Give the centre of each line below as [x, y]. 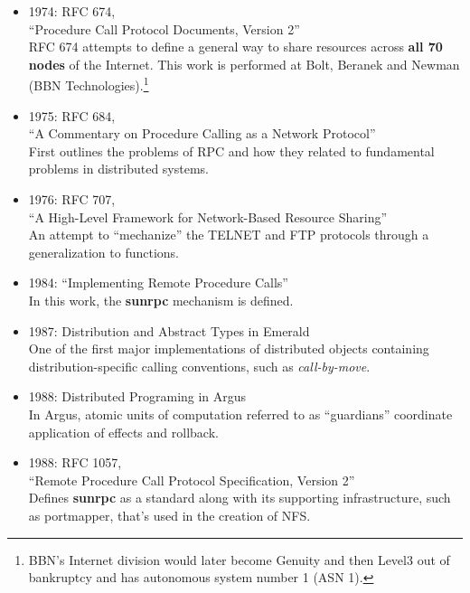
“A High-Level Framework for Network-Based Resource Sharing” [208, 216]
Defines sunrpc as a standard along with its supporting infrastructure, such [240, 498]
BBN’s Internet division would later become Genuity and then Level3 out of [239, 559]
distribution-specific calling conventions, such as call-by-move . [199, 366]
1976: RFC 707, [72, 199]
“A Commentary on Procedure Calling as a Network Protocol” [202, 133]
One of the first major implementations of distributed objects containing [229, 348]
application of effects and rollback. [123, 432]
